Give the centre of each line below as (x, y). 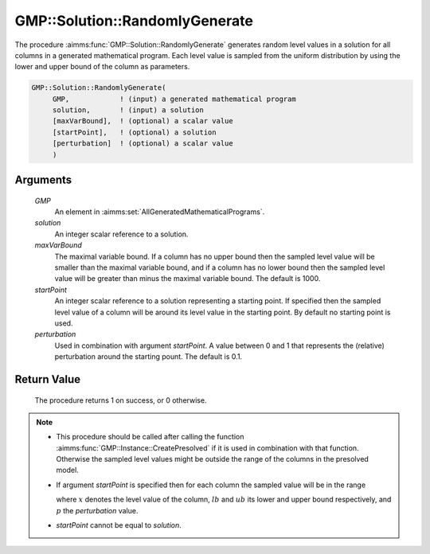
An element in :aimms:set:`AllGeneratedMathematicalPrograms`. (160, 212)
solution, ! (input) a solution (128, 110)
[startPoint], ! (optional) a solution (134, 132)
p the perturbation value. (97, 510)
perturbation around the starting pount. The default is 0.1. (149, 357)
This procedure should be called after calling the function (150, 437)
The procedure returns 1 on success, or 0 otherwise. (121, 400)
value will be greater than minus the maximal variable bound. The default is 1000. (188, 279)
